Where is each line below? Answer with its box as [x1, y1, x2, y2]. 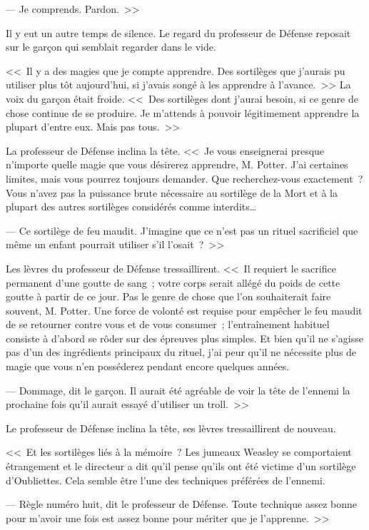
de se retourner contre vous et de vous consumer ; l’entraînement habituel [6, 317, 330, 332]
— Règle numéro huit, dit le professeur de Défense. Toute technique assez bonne [6, 496, 358, 511]
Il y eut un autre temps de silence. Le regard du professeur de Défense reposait [6, 25, 351, 40]
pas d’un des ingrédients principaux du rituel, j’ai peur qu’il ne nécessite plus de [6, 345, 357, 360]
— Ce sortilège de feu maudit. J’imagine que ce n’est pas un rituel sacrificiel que [6, 223, 358, 238]
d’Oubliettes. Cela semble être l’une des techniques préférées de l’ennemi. [6, 472, 325, 487]
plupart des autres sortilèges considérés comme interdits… [6, 199, 257, 214]
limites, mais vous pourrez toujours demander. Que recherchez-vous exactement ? [6, 170, 363, 185]
